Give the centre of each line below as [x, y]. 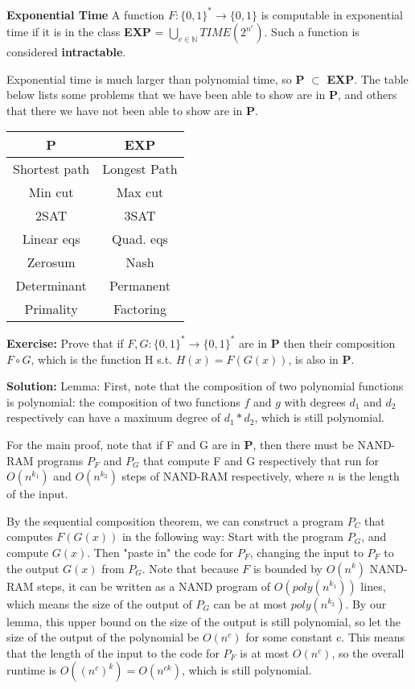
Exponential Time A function [86, 14]
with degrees [315, 401]
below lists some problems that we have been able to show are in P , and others [202, 95]
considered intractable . [66, 52]
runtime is [31, 670]
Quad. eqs [140, 239]
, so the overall [368, 652]
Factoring [140, 309]
